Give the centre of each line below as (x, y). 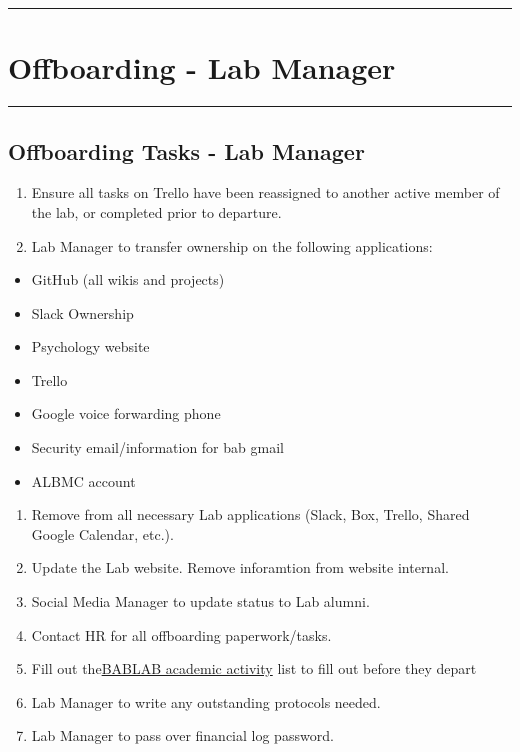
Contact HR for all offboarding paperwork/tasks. (181, 634)
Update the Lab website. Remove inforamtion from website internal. (240, 567)
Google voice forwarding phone (126, 413)
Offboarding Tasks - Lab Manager (186, 150)
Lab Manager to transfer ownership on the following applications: (232, 245)
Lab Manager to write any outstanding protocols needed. (206, 701)
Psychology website (90, 346)
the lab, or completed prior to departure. (156, 211)
